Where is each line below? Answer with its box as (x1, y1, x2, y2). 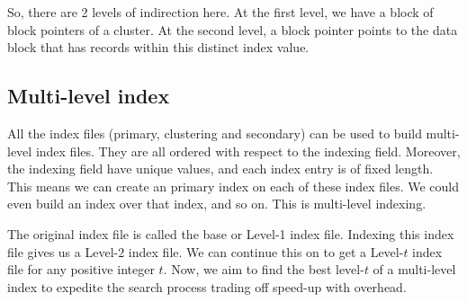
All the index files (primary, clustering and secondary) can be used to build (7, 123, 422, 142)
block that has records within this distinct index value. (7, 38, 310, 57)
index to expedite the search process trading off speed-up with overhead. (7, 277, 407, 296)
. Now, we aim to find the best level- (163, 260, 364, 279)
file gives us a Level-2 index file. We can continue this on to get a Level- (7, 242, 404, 261)
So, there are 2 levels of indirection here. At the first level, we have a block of (7, 3, 434, 21)
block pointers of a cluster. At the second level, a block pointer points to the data (7, 20, 458, 39)
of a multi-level (373, 260, 456, 279)
